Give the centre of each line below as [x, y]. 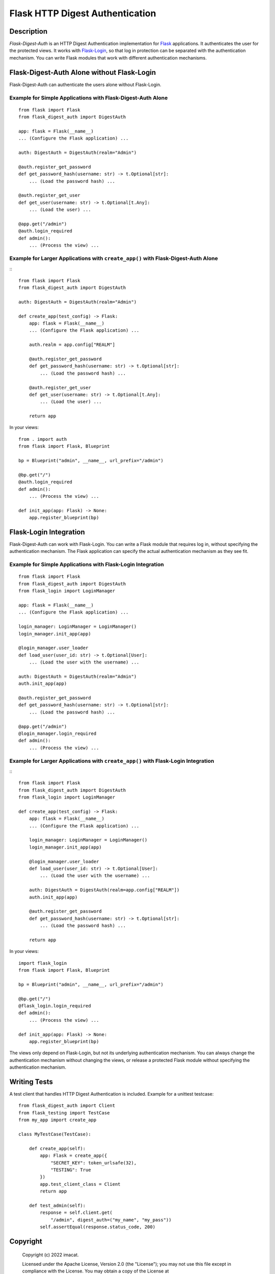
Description [29, 31]
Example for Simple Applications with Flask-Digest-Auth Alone [89, 98]
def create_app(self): [57, 1148]
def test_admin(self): [57, 1205]
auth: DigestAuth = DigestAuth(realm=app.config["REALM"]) [104, 890]
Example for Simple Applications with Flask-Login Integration [87, 565]
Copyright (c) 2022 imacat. [50, 1255]
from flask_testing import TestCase [64, 1113]
